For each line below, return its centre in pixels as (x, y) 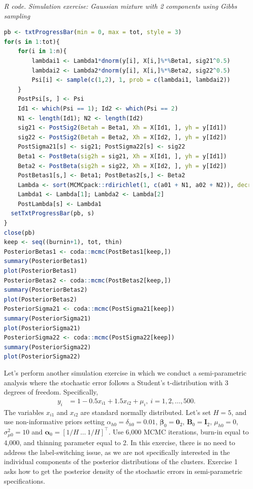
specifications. (25, 480)
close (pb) (20, 233)
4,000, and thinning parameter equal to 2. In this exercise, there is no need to (120, 442)
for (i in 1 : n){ (42, 51)
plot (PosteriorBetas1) (41, 271)
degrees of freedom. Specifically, (51, 392)
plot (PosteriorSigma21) (42, 328)
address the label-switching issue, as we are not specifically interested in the (117, 452)
